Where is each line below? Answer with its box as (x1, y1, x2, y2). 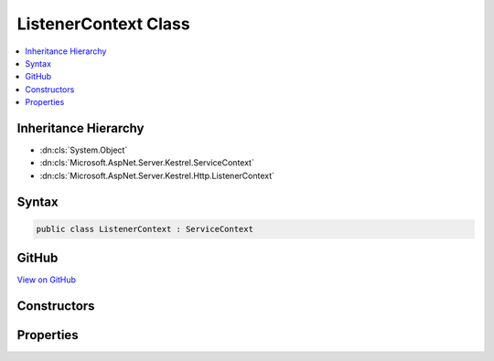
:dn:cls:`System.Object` (39, 144, 128, 155)
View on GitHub (16, 274, 77, 285)
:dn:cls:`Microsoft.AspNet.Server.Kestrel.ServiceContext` (39, 157, 255, 168)
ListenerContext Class (16, 14, 191, 34)
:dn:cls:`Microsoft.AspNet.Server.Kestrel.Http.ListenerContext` (39, 170, 274, 181)
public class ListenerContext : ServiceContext (36, 224, 253, 234)
